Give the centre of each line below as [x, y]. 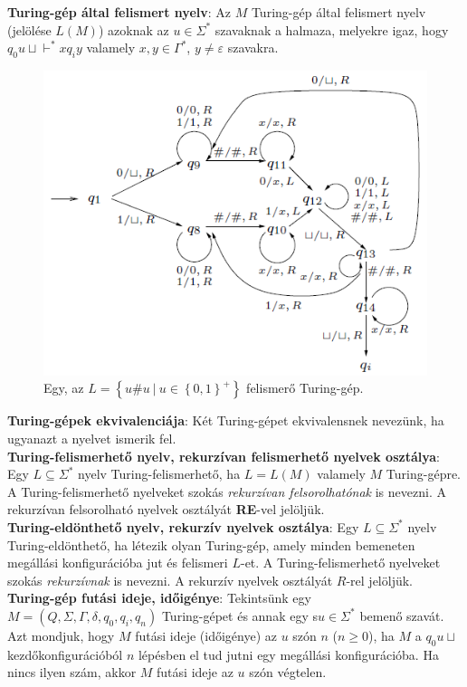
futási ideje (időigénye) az [206, 635]
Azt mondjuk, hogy [61, 635]
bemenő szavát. [402, 615]
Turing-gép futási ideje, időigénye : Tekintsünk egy [159, 598]
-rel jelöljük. [379, 580]
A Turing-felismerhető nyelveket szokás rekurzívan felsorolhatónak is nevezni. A [227, 491]
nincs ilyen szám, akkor [72, 672]
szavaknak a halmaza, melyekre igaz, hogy [332, 29]
